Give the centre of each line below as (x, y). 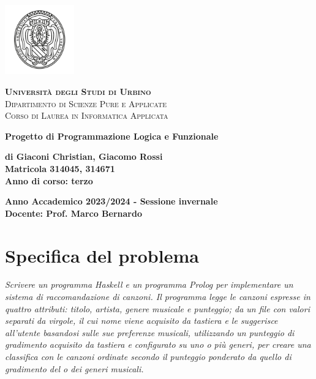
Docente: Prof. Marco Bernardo (73, 213)
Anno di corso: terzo (49, 180)
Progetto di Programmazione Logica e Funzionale (112, 136)
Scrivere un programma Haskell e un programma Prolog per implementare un (149, 284)
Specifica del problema (102, 255)
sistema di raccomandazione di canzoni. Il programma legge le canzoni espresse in (158, 297)
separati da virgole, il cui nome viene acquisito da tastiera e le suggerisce (141, 321)
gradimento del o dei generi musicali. (74, 368)
